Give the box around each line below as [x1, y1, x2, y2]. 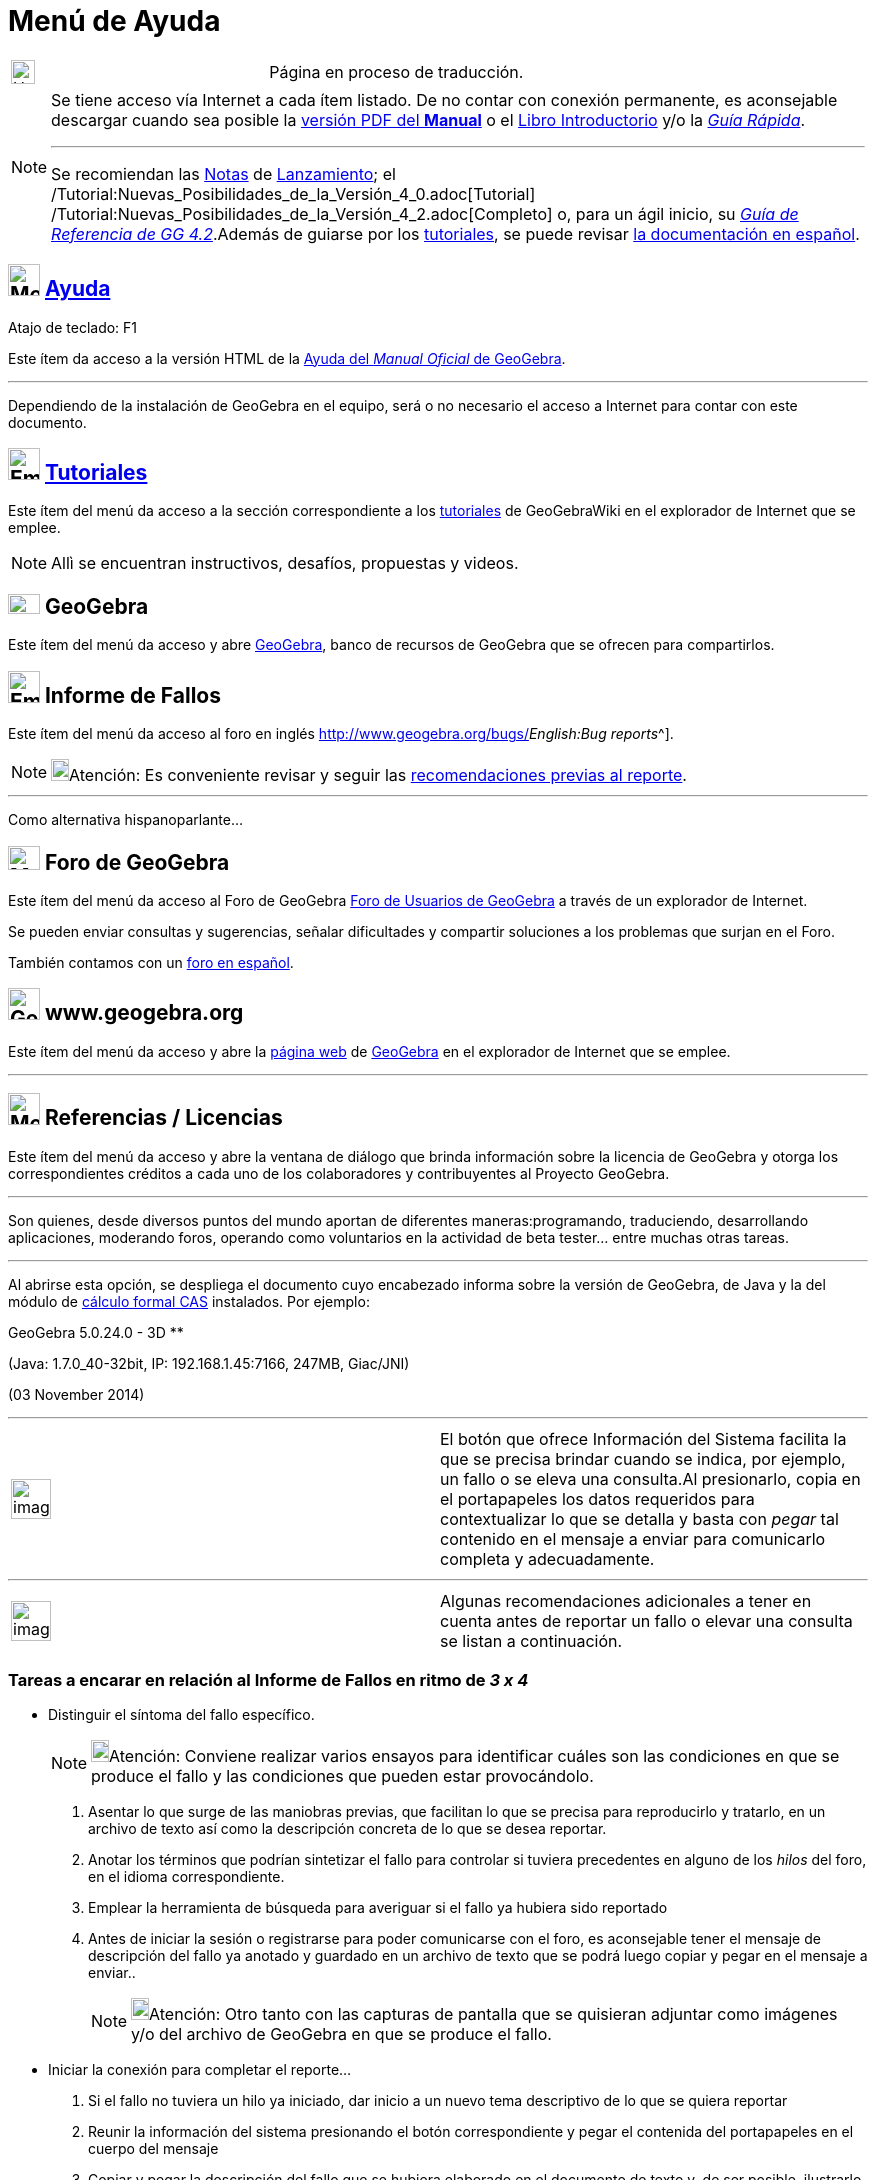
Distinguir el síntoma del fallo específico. [48, 1706, 315, 1724]
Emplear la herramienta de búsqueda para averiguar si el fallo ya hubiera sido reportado [88, 1899, 668, 1917]
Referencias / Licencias [44, 1105, 283, 1131]
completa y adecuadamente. [440, 1548, 655, 1569]
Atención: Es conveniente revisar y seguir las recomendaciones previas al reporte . [69, 765, 687, 786]
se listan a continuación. [440, 1630, 623, 1651]
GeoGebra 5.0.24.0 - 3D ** [8, 1323, 184, 1341]
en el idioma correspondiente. [88, 1868, 285, 1886]
